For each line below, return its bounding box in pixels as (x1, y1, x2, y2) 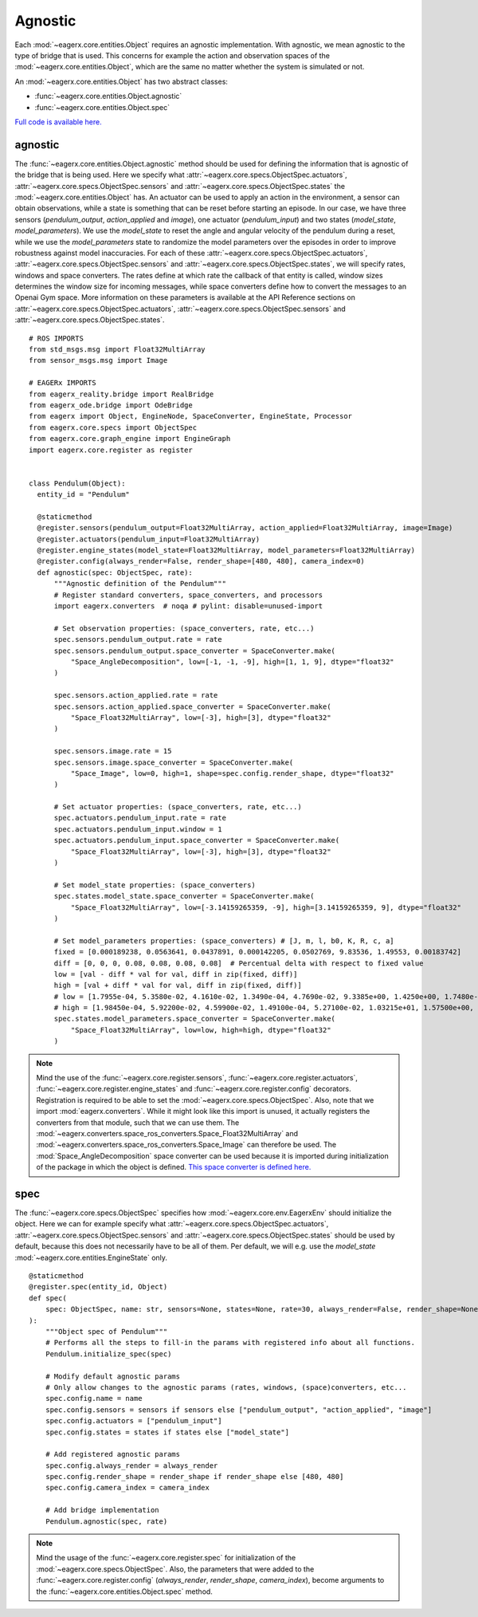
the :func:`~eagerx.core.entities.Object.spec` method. (36, 1587, 213, 1596)
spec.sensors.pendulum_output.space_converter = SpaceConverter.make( (53, 646, 336, 655)
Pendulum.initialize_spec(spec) (45, 1349, 172, 1359)
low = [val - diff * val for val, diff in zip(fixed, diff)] (53, 970, 298, 978)
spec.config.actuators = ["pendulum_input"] (45, 1416, 222, 1426)
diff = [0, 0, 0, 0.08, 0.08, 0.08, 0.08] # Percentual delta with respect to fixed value (53, 958, 424, 968)
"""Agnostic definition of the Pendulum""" (53, 579, 227, 588)
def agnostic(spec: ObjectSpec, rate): (37, 568, 193, 577)
